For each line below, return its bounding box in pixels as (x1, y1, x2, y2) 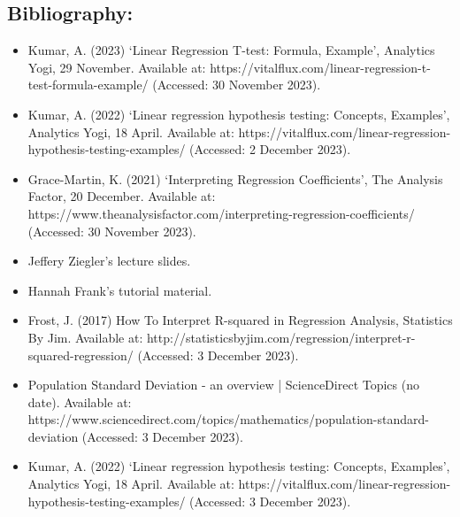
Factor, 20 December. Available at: (27, 187, 216, 205)
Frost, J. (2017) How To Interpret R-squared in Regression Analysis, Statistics (27, 311, 453, 329)
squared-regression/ (27, 345, 134, 364)
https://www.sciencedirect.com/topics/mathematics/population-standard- (27, 410, 429, 428)
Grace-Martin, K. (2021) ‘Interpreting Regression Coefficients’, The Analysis (27, 169, 443, 188)
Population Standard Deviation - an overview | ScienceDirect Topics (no (27, 375, 419, 394)
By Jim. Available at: (27, 328, 143, 346)
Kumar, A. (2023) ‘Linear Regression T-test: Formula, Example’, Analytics (27, 41, 435, 59)
